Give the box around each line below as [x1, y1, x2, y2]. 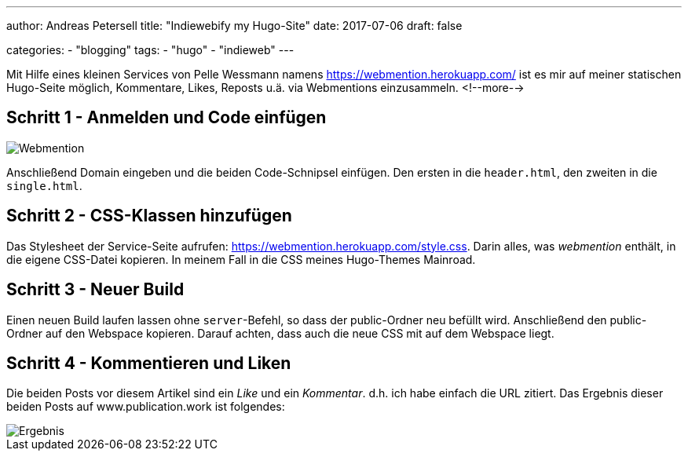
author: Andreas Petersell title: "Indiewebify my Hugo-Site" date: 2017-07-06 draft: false [6, 19, 463, 32]
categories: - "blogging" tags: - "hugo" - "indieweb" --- [6, 43, 295, 57]
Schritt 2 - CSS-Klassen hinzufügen [6, 206, 292, 226]
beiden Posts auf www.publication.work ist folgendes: [6, 400, 285, 414]
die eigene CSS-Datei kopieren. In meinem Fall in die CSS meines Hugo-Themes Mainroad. [6, 252, 476, 266]
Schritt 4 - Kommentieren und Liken [6, 353, 291, 373]
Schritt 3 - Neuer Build [6, 280, 185, 300]
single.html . [6, 178, 82, 192]
